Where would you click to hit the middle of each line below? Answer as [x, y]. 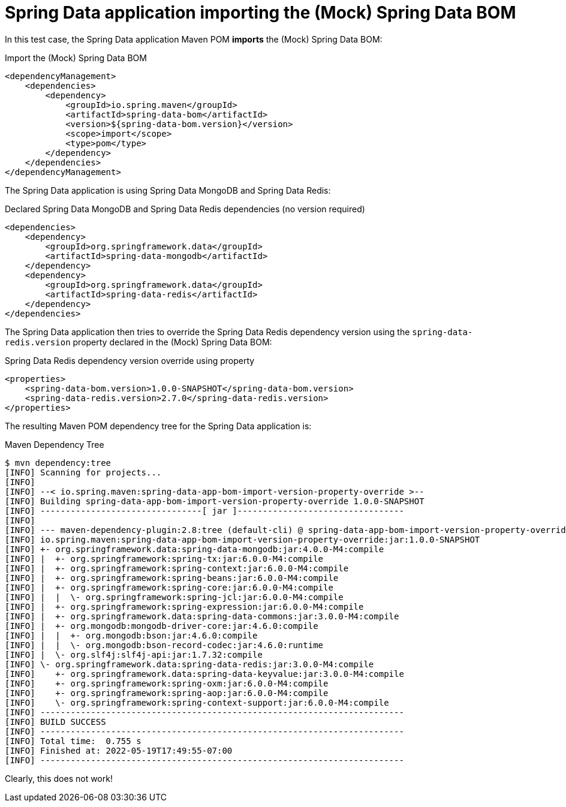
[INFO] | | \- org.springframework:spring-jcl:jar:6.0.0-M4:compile [174, 597]
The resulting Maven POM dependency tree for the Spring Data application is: [158, 426]
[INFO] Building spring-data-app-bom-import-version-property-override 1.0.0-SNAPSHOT [215, 501]
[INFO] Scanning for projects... [83, 472]
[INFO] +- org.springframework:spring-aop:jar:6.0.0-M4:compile [167, 693]
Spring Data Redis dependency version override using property [130, 360]
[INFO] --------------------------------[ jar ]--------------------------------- [204, 511]
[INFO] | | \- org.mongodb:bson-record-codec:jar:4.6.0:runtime [164, 645]
